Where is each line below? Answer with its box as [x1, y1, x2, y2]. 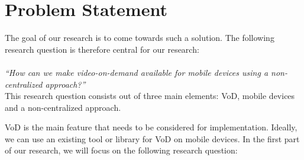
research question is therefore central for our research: [5, 43, 199, 55]
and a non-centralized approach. [5, 101, 121, 113]
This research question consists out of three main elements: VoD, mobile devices [5, 89, 295, 102]
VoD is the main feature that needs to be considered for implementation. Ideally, [5, 121, 297, 133]
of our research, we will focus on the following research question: [5, 144, 238, 156]
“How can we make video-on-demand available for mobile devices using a [5, 66, 269, 78]
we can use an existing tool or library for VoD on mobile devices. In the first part [5, 132, 300, 145]
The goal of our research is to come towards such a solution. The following [5, 31, 274, 44]
